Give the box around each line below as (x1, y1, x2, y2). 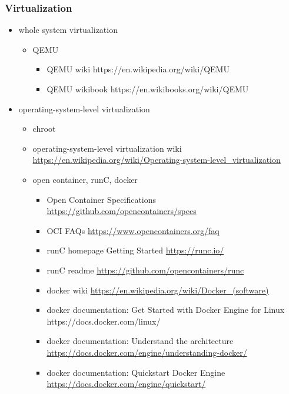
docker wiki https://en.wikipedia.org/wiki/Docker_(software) (46, 283, 269, 296)
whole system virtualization (18, 24, 118, 36)
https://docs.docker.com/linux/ (46, 315, 161, 327)
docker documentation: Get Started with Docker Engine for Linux (46, 303, 285, 316)
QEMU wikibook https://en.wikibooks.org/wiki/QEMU (46, 83, 249, 95)
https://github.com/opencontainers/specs (46, 205, 197, 217)
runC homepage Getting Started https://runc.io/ (46, 244, 224, 256)
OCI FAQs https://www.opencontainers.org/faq (46, 224, 220, 236)
